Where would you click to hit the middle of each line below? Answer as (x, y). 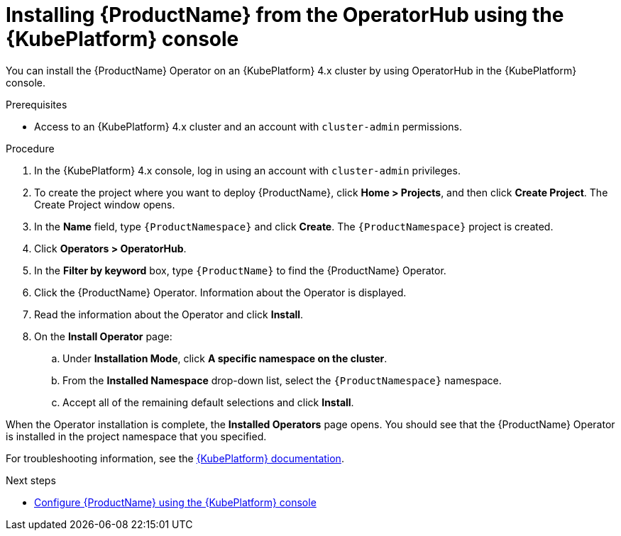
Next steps (31, 480)
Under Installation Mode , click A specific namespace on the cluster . (225, 358)
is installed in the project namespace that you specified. (136, 436)
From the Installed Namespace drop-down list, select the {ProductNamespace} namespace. (282, 380)
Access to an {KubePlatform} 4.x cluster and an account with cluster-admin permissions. (248, 126)
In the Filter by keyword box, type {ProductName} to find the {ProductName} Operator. (240, 270)
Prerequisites (37, 104)
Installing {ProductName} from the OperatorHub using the (285, 15)
